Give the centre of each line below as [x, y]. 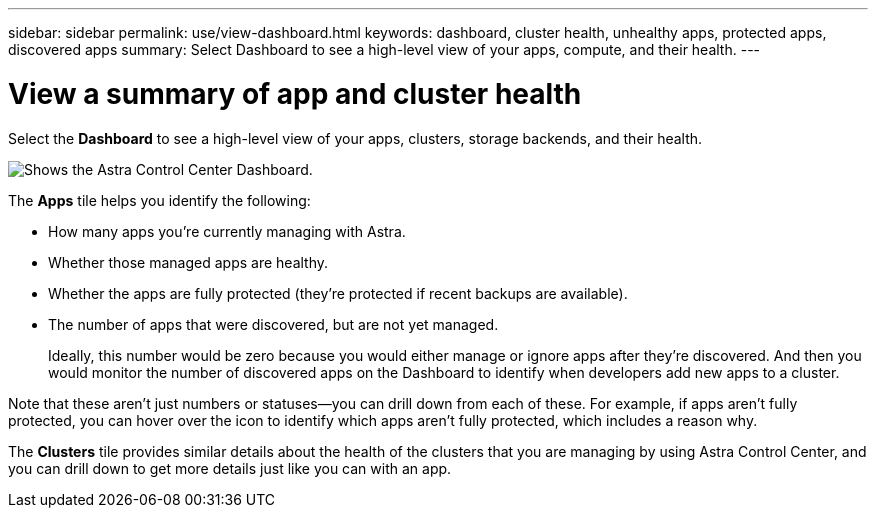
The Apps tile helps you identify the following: [159, 200]
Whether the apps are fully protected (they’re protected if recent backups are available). [338, 293]
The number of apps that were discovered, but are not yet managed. [273, 324]
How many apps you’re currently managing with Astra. [227, 231]
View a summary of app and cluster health [295, 93]
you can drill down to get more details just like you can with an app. [230, 468]
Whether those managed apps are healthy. [188, 262]
